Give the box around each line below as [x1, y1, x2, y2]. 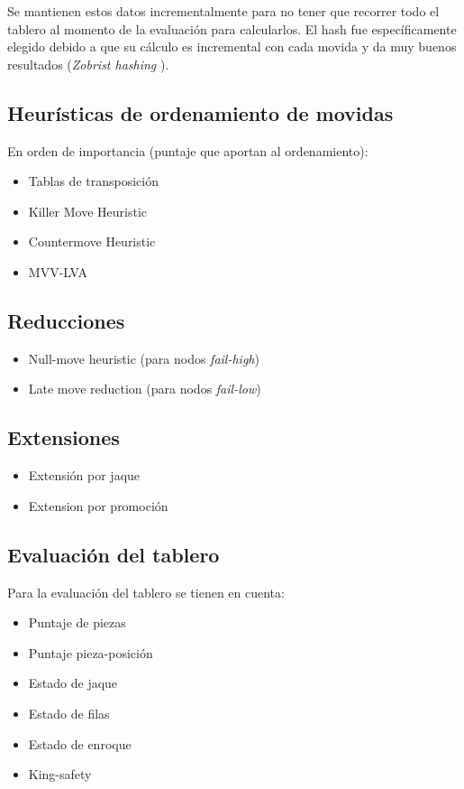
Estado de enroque [28, 734, 132, 753]
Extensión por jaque [28, 466, 141, 485]
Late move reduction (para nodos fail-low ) [28, 379, 261, 398]
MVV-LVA [28, 262, 87, 281]
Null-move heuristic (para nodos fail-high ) [28, 348, 259, 367]
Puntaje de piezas [28, 613, 126, 632]
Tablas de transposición [28, 172, 159, 190]
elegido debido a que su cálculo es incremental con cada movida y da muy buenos [7, 37, 457, 56]
